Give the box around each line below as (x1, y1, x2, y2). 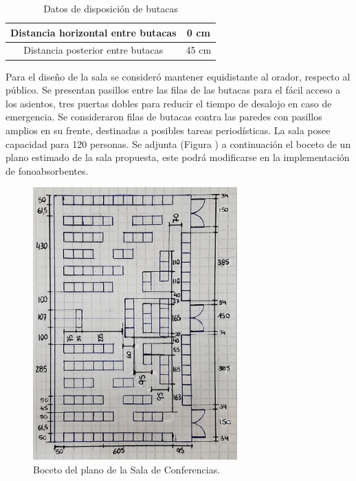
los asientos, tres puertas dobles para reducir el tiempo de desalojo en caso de (5, 96, 332, 110)
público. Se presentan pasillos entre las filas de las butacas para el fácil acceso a (5, 83, 341, 97)
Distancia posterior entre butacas (23, 43, 164, 57)
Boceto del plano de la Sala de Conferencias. (33, 462, 221, 476)
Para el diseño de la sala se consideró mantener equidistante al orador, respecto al (5, 69, 351, 83)
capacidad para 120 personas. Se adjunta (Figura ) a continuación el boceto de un (5, 136, 351, 151)
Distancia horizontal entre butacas (10, 25, 177, 39)
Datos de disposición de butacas (43, 1, 178, 15)
